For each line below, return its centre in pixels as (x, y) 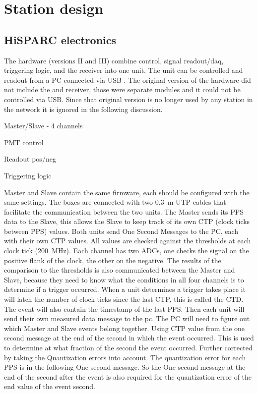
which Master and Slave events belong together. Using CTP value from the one (125, 328)
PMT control (24, 142)
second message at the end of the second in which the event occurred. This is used (129, 338)
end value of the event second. (50, 386)
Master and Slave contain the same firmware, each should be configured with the (127, 192)
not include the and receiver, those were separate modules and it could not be (122, 89)
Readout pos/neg (30, 159)
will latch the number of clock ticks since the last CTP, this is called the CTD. (124, 299)
